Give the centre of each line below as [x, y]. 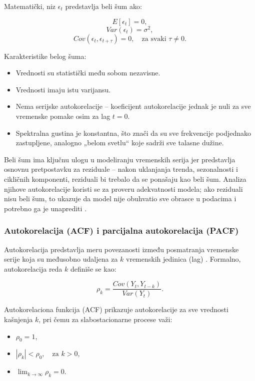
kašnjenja [18, 319]
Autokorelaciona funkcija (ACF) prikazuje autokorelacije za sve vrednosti [116, 309]
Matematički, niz [30, 6]
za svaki [154, 39]
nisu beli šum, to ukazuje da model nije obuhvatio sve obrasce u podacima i [120, 198]
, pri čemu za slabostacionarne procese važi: [105, 319]
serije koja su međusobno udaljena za [61, 259]
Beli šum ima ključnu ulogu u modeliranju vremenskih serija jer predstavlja [120, 159]
